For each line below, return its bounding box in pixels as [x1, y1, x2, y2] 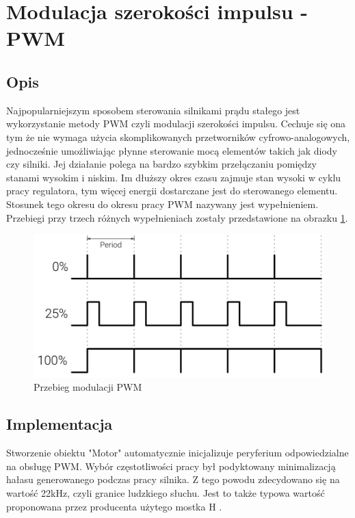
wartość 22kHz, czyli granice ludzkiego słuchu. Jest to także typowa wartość [6, 486, 325, 500]
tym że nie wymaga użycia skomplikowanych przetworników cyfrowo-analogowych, [6, 129, 350, 144]
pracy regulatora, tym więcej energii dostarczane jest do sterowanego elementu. [6, 183, 338, 198]
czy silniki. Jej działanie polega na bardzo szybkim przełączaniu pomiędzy [6, 157, 317, 171]
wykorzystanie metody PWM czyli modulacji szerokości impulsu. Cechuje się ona [6, 116, 346, 131]
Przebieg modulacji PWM [34, 380, 142, 394]
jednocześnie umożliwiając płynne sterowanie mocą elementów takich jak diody [6, 143, 337, 157]
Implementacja [6, 413, 113, 435]
